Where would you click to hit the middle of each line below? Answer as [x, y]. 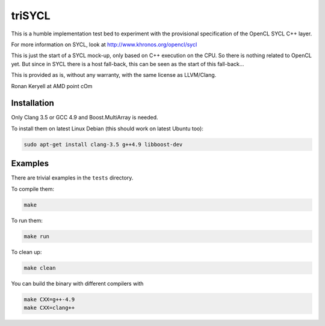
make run [37, 236]
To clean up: [26, 252]
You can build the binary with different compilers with [77, 283]
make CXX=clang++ [49, 307]
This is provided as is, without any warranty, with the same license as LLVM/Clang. [114, 75]
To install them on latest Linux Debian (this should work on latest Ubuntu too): [107, 128]
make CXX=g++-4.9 [49, 299]
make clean [40, 268]
